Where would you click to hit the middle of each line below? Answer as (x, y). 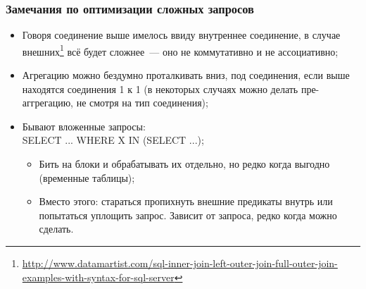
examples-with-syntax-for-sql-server (98, 277)
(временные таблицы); (87, 177)
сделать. (56, 229)
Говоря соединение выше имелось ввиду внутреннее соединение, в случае (181, 35)
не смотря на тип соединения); (142, 103)
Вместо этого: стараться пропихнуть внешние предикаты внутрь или (186, 201)
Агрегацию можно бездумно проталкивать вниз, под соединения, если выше (186, 75)
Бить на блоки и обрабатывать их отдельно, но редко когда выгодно (184, 164)
